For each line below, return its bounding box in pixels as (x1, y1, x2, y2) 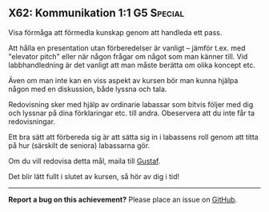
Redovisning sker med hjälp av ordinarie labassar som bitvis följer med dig (8, 99, 254, 109)
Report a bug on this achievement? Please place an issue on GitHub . (8, 194, 238, 204)
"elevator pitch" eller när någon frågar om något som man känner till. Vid (8, 51, 248, 61)
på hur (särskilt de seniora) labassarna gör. (8, 140, 151, 150)
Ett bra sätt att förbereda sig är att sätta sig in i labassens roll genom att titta (8, 132, 259, 142)
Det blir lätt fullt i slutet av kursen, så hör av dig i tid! (8, 171, 180, 181)
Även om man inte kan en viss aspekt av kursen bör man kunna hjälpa (8, 75, 239, 85)
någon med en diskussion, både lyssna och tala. (8, 84, 167, 94)
